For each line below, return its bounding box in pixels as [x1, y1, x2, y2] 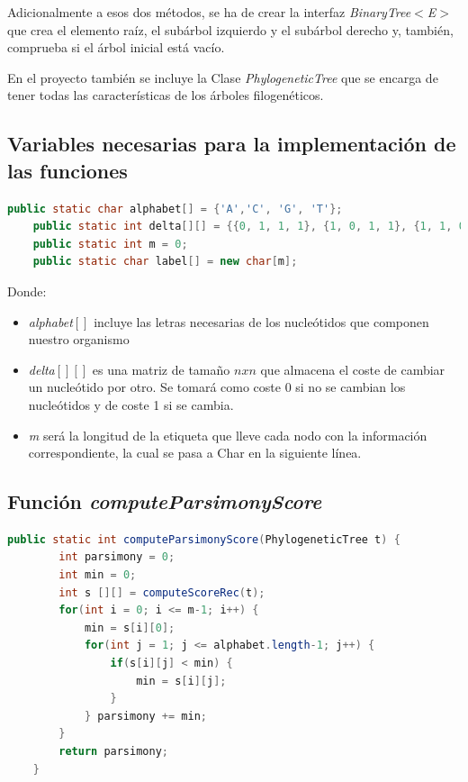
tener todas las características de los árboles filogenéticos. [7, 86, 324, 105]
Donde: [7, 281, 47, 300]
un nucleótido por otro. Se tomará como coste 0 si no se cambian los [28, 377, 406, 396]
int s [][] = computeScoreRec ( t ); [58, 586, 265, 599]
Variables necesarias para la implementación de [7, 130, 456, 158]
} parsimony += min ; [84, 709, 207, 723]
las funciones [7, 156, 128, 184]
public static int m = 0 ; [32, 237, 188, 250]
